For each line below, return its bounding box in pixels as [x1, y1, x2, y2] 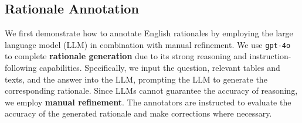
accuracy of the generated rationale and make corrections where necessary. [5, 107, 272, 119]
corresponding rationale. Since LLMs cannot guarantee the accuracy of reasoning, [5, 84, 298, 97]
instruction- [249, 50, 291, 62]
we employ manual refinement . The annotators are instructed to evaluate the [5, 95, 291, 108]
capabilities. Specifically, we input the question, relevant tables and [39, 61, 280, 74]
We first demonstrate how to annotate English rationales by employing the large [5, 27, 293, 39]
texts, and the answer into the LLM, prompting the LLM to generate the [5, 73, 267, 85]
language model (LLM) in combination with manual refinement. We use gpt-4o [5, 38, 291, 50]
